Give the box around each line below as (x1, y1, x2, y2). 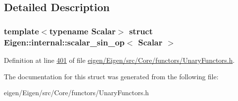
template (4, 25, 39, 37)
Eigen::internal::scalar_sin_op (4, 36, 125, 48)
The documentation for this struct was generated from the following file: (4, 71, 219, 81)
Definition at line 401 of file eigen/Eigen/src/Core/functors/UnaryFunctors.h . (4, 55, 235, 65)
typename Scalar (49, 25, 116, 37)
